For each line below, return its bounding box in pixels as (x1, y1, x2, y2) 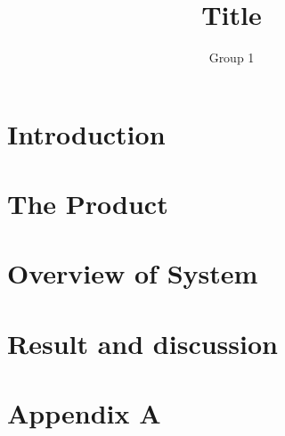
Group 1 (208, 48, 255, 67)
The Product (7, 185, 168, 222)
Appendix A (7, 395, 161, 432)
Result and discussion (7, 325, 278, 361)
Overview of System (7, 255, 258, 292)
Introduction (7, 115, 166, 152)
